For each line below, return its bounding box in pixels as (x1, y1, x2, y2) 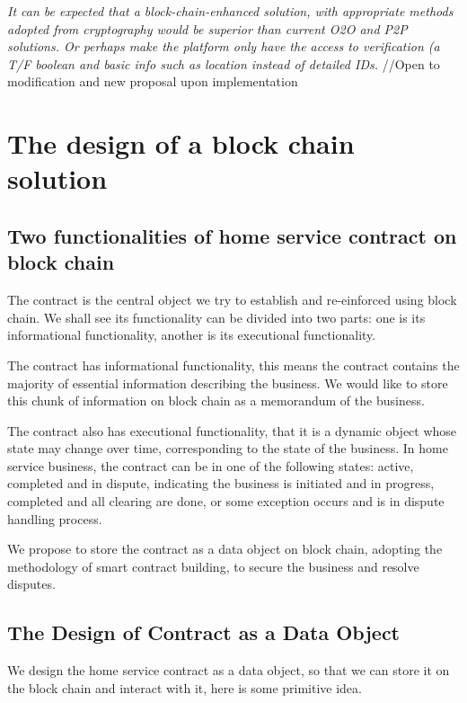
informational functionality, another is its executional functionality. (7, 325, 376, 344)
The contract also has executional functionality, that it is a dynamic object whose (7, 421, 457, 440)
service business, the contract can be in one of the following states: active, (7, 456, 414, 475)
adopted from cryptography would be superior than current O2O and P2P (7, 19, 408, 38)
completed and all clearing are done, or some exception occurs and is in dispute (7, 492, 445, 511)
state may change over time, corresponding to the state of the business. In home (7, 439, 448, 458)
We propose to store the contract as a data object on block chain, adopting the (7, 539, 443, 558)
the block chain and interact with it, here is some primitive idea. (7, 678, 362, 697)
